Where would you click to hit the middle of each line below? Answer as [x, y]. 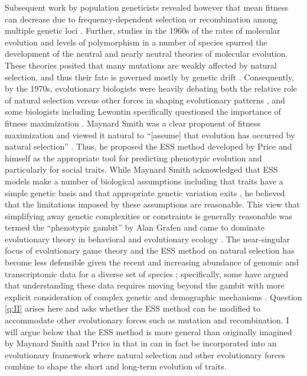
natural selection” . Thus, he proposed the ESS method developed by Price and [148, 146]
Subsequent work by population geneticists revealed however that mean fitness [146, 7]
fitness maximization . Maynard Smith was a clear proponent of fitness [133, 123]
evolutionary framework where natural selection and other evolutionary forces [145, 354]
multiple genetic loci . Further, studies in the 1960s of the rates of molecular [143, 30]
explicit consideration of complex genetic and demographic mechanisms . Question [153, 296]
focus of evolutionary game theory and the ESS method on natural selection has [150, 250]
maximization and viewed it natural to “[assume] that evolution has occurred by [150, 134]
